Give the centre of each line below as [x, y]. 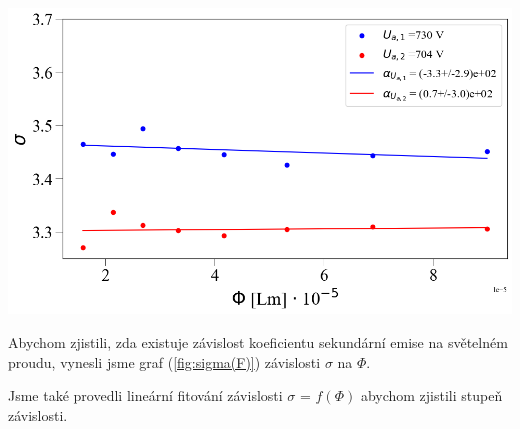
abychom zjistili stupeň [431, 395]
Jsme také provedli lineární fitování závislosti [145, 395]
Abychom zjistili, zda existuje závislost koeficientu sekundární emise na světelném [258, 341]
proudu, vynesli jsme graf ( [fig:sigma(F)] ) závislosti [164, 361]
